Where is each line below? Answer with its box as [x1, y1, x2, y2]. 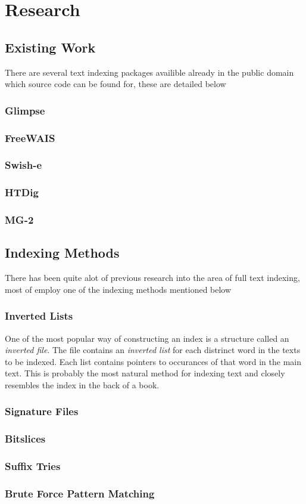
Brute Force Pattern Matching [5, 486, 155, 501]
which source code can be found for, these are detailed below [5, 78, 226, 90]
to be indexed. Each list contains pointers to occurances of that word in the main [5, 355, 302, 367]
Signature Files [5, 404, 79, 419]
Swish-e [5, 157, 42, 172]
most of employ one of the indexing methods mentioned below [5, 283, 232, 295]
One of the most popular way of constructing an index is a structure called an [5, 332, 289, 344]
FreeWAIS [5, 130, 55, 145]
